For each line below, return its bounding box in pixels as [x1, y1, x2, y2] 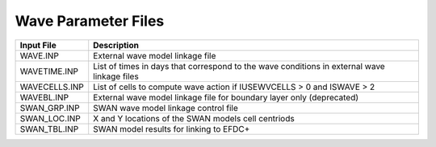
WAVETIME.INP [19, 65, 79, 76]
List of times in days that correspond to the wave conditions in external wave [93, 60, 385, 71]
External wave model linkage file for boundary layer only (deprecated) [93, 92, 359, 103]
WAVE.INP [19, 50, 60, 61]
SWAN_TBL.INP [19, 123, 79, 134]
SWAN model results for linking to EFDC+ [93, 123, 250, 134]
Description [93, 39, 139, 51]
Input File [19, 39, 57, 51]
